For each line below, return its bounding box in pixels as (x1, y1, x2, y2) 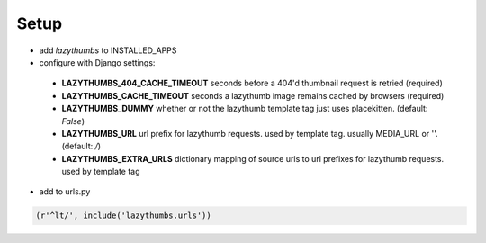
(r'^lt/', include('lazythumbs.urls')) (35, 211, 211, 220)
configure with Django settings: (39, 57, 156, 67)
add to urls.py (39, 186, 91, 197)
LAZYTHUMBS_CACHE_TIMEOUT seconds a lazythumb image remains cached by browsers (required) (61, 90, 445, 101)
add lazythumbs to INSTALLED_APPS (39, 45, 177, 56)
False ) (61, 115, 85, 126)
